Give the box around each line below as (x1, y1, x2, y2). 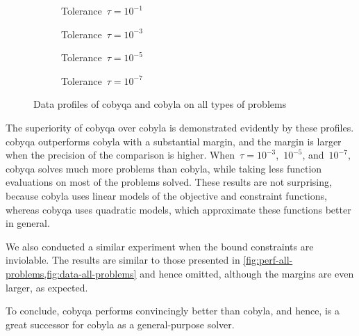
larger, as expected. (6, 280, 88, 294)
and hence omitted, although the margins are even (140, 266, 354, 280)
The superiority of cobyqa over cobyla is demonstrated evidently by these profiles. (6, 120, 354, 134)
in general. (6, 216, 50, 230)
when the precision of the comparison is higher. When (6, 147, 235, 162)
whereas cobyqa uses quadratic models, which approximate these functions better (6, 202, 351, 216)
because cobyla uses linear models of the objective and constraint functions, (6, 188, 327, 202)
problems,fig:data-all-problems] (6, 266, 137, 280)
